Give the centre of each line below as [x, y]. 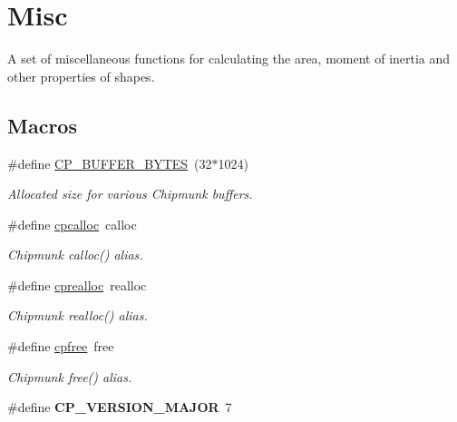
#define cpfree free [61, 346]
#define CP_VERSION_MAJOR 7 [120, 407]
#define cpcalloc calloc [72, 224]
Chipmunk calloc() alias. [75, 255]
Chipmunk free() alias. [70, 376]
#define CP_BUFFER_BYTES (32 [110, 163]
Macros [42, 125]
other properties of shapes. [81, 76]
